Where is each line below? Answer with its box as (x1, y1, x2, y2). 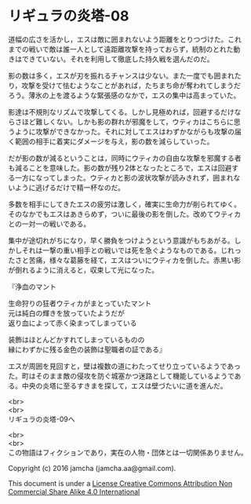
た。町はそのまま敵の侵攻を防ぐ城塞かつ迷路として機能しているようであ (8, 371, 242, 381)
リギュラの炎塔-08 (8, 7, 129, 25)
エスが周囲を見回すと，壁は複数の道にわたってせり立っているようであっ (8, 361, 241, 371)
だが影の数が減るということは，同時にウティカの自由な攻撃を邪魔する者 (8, 153, 242, 163)
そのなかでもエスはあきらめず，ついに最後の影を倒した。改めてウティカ (8, 209, 242, 218)
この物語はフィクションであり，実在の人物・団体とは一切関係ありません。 (8, 447, 249, 457)
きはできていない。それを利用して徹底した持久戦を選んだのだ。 (8, 54, 214, 64)
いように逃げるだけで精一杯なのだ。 (8, 182, 125, 192)
